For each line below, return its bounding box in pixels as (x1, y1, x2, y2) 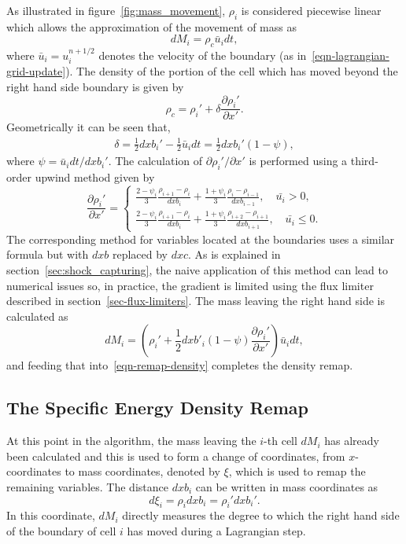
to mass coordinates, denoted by (65, 463, 220, 480)
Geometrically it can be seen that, (6, 119, 171, 135)
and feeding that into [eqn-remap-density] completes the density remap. (6, 357, 353, 373)
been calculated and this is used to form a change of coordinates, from (6, 447, 345, 464)
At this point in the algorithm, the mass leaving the (6, 432, 257, 449)
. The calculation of (108, 153, 203, 169)
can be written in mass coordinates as (195, 478, 378, 494)
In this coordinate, (6, 507, 95, 524)
